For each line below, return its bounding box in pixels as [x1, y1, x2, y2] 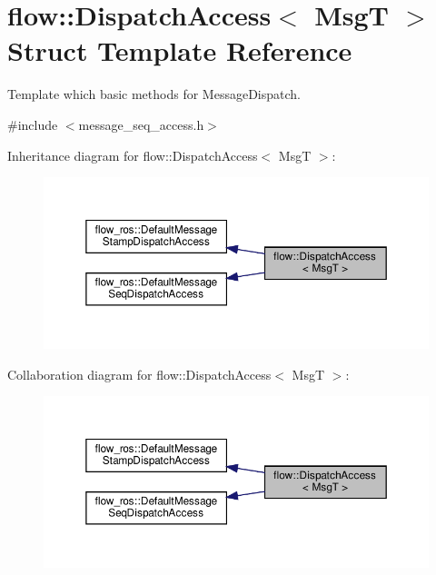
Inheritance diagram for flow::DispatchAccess [7, 145, 258, 164]
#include [7, 114, 58, 134]
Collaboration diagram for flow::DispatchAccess [7, 364, 272, 383]
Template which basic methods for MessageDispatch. [7, 84, 301, 104]
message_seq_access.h [78, 114, 204, 134]
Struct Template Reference [7, 32, 352, 69]
